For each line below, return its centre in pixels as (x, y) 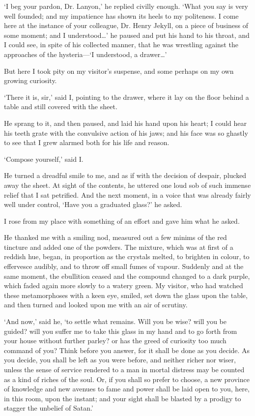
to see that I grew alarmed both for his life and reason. (87, 142)
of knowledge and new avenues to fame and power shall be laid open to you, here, (127, 389)
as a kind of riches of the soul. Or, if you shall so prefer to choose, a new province (127, 379)
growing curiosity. (30, 80)
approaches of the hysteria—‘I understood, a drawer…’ (85, 54)
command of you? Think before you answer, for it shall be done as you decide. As (127, 350)
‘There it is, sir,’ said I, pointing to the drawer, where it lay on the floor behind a (127, 97)
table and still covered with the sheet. (61, 106)
